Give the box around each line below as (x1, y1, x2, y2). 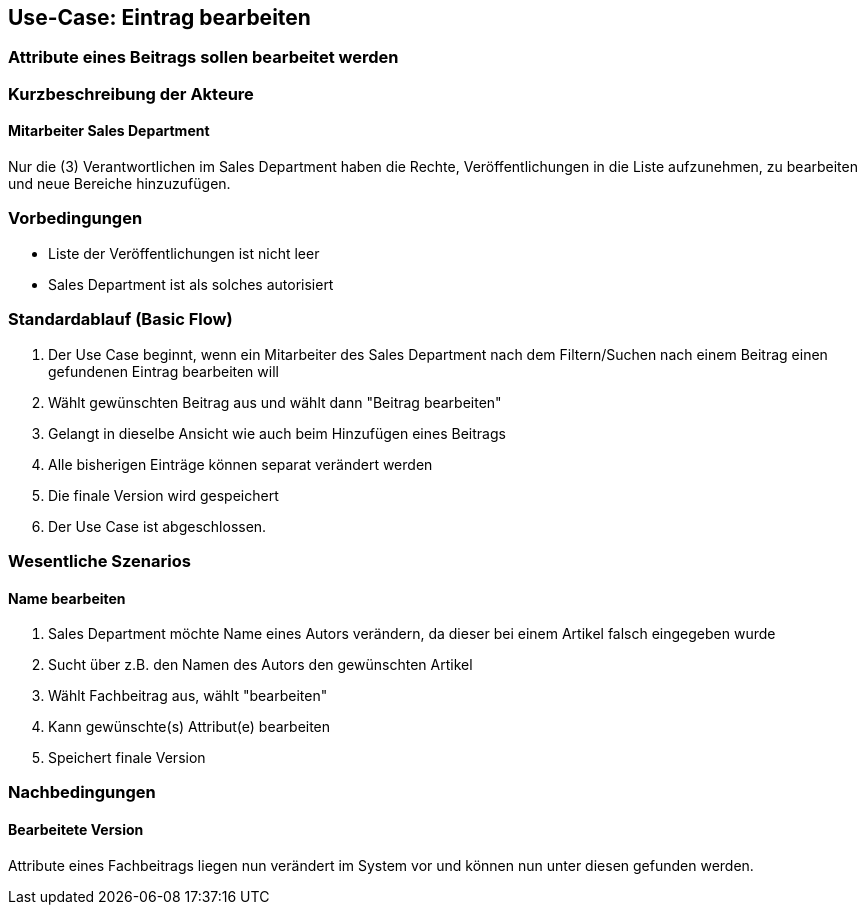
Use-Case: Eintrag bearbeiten (8, 5, 311, 30)
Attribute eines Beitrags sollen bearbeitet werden (8, 47, 399, 68)
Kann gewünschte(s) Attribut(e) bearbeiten (48, 718, 331, 736)
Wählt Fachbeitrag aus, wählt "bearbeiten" (48, 687, 328, 705)
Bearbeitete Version (8, 821, 144, 839)
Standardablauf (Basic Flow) (8, 309, 233, 330)
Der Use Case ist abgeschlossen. (48, 517, 267, 535)
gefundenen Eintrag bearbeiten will (48, 362, 279, 380)
